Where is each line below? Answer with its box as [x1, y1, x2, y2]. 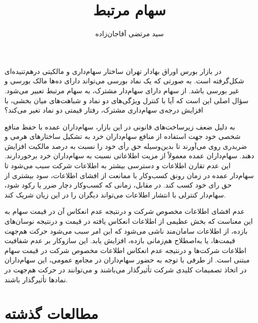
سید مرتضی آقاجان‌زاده [95, 28, 164, 39]
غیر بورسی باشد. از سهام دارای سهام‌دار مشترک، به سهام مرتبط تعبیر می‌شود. [4, 85, 239, 95]
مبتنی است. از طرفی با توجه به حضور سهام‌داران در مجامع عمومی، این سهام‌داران [4, 255, 250, 265]
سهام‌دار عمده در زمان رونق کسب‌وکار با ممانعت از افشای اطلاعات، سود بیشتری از [4, 170, 254, 180]
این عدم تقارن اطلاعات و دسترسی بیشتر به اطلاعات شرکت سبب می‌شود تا [4, 160, 231, 171]
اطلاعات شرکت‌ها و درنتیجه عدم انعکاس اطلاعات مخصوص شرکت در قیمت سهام [4, 245, 247, 255]
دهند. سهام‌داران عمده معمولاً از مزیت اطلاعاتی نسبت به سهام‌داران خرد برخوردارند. [4, 150, 255, 161]
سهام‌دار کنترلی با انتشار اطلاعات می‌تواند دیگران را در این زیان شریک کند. [4, 189, 226, 199]
